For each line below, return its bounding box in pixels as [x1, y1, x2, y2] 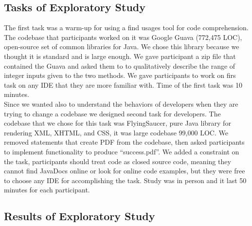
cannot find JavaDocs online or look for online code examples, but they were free [4, 166, 245, 176]
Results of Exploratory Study [4, 208, 155, 224]
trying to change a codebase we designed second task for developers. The [4, 108, 221, 118]
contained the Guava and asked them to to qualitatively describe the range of [4, 60, 235, 71]
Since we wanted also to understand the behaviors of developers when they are [4, 98, 238, 109]
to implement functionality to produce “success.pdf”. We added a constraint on [4, 146, 239, 156]
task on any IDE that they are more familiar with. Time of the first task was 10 [4, 79, 243, 90]
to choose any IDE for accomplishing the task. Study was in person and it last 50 [4, 175, 247, 185]
